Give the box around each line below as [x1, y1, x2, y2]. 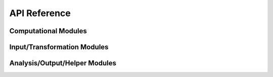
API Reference [9, 8, 71, 19]
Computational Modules [9, 27, 87, 35]
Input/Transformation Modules [9, 43, 109, 51]
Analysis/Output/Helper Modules [9, 59, 116, 67]
